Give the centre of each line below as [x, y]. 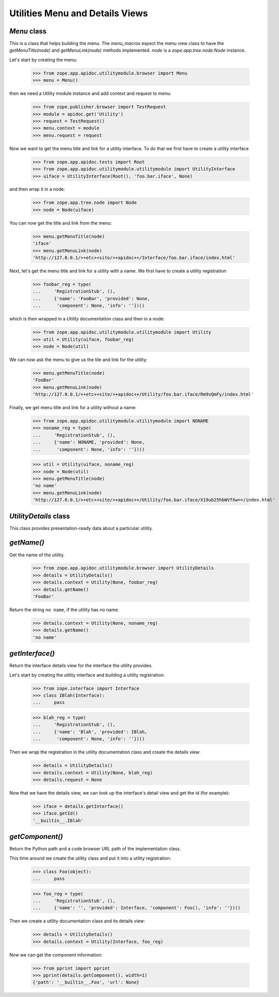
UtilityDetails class [40, 516]
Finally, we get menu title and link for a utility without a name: [73, 408]
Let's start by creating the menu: [43, 60]
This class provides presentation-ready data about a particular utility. [81, 528]
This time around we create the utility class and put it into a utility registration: [90, 858]
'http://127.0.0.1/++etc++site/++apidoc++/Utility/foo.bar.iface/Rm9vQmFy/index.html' [143, 395]
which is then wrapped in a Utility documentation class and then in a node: [87, 319]
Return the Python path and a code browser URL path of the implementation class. [95, 849]
